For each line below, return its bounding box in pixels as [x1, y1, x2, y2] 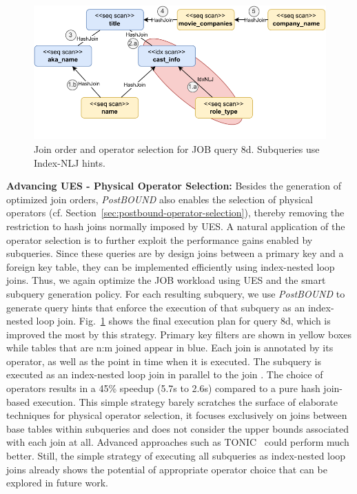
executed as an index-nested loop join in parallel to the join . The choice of [6, 367, 323, 382]
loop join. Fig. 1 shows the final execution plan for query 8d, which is [36, 313, 331, 328]
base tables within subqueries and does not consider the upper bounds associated [6, 421, 349, 435]
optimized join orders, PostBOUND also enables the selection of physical [6, 192, 314, 206]
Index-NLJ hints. [34, 155, 105, 169]
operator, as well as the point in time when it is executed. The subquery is [6, 353, 322, 368]
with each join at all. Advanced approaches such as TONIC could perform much [6, 435, 349, 449]
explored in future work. [6, 475, 108, 490]
